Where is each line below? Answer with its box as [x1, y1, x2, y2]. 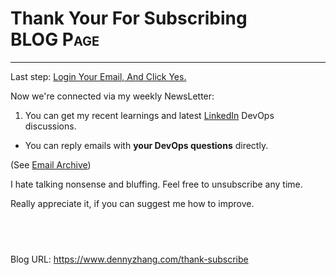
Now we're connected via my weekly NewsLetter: [10, 90, 215, 102]
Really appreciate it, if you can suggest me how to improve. [10, 197, 255, 209]
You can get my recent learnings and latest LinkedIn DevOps [24, 109, 275, 121]
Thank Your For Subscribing [10, 7, 248, 30]
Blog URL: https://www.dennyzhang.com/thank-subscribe [10, 253, 249, 265]
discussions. [24, 120, 77, 132]
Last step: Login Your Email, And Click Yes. [10, 70, 187, 82]
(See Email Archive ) [10, 158, 92, 171]
